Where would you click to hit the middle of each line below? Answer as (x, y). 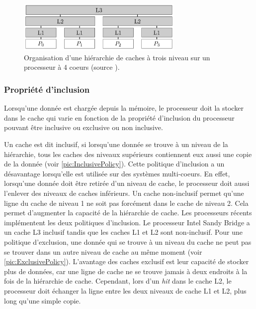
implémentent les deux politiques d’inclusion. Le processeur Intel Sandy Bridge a (127, 222)
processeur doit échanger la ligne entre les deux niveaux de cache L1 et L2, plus (125, 290)
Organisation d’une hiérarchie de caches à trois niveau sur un (117, 57)
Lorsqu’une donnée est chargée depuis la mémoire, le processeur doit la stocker (124, 108)
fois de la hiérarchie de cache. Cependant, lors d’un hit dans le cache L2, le (118, 281)
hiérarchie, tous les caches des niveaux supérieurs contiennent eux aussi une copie (128, 154)
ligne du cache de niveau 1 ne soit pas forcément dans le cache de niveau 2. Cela (126, 203)
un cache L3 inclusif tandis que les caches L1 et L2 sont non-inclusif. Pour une (123, 232)
